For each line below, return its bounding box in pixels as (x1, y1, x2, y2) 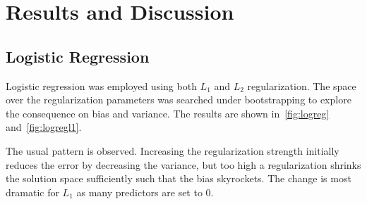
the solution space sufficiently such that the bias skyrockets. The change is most (6, 171, 351, 186)
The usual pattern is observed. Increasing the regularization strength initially (6, 143, 339, 158)
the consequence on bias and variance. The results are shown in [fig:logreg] (6, 106, 330, 120)
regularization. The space (247, 78, 356, 93)
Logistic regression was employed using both (6, 78, 197, 93)
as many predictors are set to (76, 184, 203, 199)
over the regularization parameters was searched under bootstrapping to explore (6, 92, 351, 107)
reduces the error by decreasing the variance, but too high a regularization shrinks (6, 157, 361, 172)
